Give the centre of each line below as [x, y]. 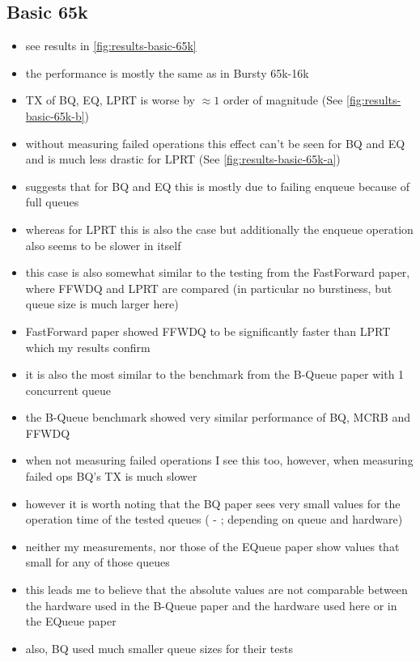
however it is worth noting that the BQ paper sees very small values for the [213, 503]
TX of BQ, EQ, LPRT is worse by [110, 100]
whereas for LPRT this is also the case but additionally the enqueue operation [219, 229]
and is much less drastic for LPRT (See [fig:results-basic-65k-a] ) [183, 159]
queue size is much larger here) [102, 304]
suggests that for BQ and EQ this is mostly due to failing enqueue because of [218, 186]
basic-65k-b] [55, 115]
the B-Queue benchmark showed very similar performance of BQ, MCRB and [218, 417]
